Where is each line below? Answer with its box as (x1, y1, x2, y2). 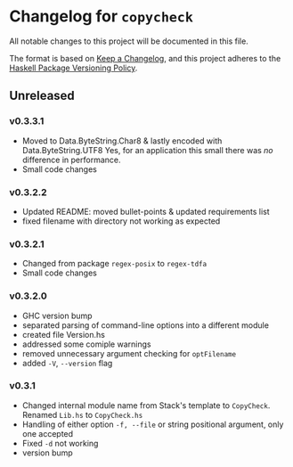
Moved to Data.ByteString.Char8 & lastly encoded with (21, 135, 223, 146)
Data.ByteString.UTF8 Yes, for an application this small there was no (21, 144, 273, 155)
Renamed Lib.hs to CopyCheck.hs (21, 409, 143, 420)
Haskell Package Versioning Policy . (9, 62, 138, 73)
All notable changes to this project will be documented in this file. (9, 36, 249, 46)
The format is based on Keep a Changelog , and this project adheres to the (9, 53, 281, 63)
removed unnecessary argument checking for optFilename (21, 348, 237, 358)
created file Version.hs (21, 329, 105, 340)
